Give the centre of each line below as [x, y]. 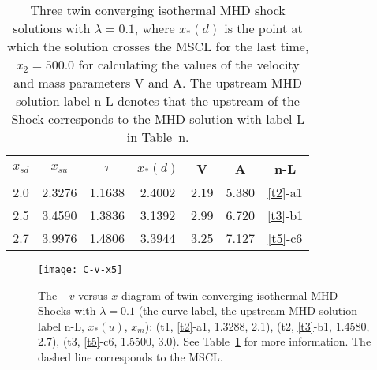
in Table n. [158, 137]
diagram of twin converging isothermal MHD [230, 295]
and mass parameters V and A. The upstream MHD [158, 82]
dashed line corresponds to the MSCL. [131, 357]
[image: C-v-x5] [80, 270]
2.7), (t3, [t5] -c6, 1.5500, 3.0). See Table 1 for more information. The [205, 341]
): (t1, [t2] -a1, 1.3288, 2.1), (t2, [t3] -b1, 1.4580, [257, 325]
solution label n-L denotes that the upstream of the [158, 101]
